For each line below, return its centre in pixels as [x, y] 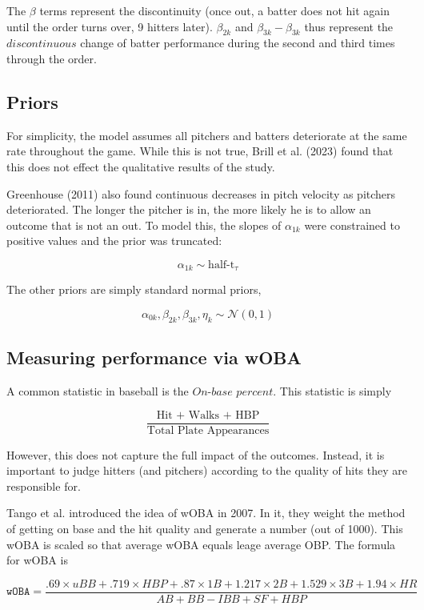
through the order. [52, 58]
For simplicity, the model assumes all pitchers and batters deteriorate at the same [207, 135]
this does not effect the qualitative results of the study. [141, 166]
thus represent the [349, 26]
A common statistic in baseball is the [98, 390]
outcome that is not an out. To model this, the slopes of [144, 225]
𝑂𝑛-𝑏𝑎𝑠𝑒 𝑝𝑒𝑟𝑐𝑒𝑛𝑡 [233, 392]
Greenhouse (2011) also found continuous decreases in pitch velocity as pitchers [201, 193]
